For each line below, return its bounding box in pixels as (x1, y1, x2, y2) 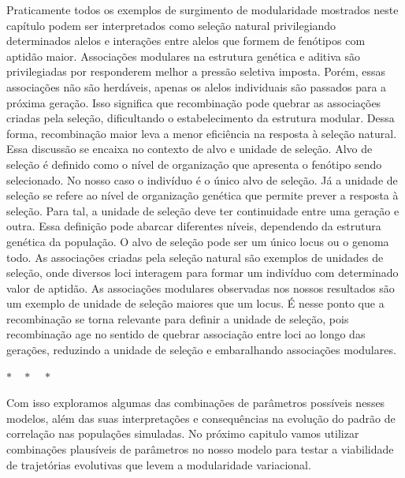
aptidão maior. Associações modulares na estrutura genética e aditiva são (6, 47, 360, 64)
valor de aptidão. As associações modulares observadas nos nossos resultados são (6, 279, 395, 296)
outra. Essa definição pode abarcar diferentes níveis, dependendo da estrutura (6, 218, 381, 234)
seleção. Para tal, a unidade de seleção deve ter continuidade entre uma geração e (6, 202, 399, 218)
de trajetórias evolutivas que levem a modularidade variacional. (6, 456, 311, 472)
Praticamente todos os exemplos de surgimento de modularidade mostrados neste (6, 2, 399, 17)
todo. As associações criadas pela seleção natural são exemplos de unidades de (6, 248, 384, 265)
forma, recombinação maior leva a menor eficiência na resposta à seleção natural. (6, 125, 397, 141)
